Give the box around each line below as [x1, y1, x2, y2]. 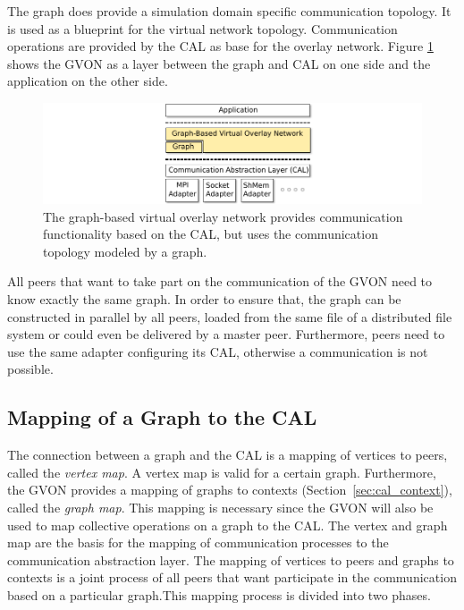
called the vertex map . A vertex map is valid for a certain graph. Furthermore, [7, 462, 436, 481]
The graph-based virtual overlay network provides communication [43, 207, 403, 225]
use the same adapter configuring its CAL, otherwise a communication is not [7, 342, 428, 360]
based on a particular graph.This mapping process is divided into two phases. [7, 585, 431, 604]
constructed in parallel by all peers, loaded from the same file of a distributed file [7, 307, 452, 326]
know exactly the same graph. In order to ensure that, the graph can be [7, 289, 401, 308]
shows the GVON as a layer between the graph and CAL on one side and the [7, 54, 431, 72]
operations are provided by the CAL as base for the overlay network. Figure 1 [7, 37, 434, 55]
